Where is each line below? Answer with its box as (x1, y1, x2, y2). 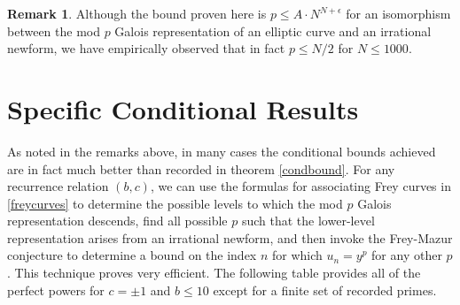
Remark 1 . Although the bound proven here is (7, 4, 267, 22)
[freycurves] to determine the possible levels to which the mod (7, 194, 343, 212)
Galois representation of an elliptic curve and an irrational (114, 21, 432, 40)
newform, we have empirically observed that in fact (7, 39, 285, 57)
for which (271, 246, 323, 264)
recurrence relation (7, 177, 109, 195)
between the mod (7, 21, 100, 40)
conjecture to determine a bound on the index (7, 246, 257, 264)
